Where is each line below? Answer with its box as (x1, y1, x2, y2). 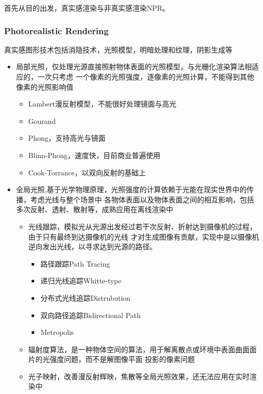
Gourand (28, 115, 56, 126)
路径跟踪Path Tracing (40, 258, 110, 269)
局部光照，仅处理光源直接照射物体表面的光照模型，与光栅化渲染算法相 (16, 61, 252, 72)
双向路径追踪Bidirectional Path (40, 309, 141, 320)
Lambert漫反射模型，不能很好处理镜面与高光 (28, 98, 176, 109)
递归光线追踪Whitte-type (40, 275, 122, 286)
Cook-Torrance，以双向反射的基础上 (28, 167, 146, 177)
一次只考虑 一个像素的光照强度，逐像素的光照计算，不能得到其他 (37, 71, 254, 82)
